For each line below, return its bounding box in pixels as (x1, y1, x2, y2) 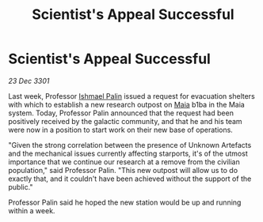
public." (8, 182, 33, 191)
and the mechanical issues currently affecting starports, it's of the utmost (8, 149, 248, 158)
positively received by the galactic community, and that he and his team (8, 116, 243, 126)
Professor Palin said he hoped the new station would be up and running (8, 198, 242, 207)
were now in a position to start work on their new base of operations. (8, 125, 234, 134)
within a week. (8, 205, 55, 215)
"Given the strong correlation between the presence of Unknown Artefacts (8, 140, 252, 149)
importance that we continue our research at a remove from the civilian (8, 156, 240, 167)
